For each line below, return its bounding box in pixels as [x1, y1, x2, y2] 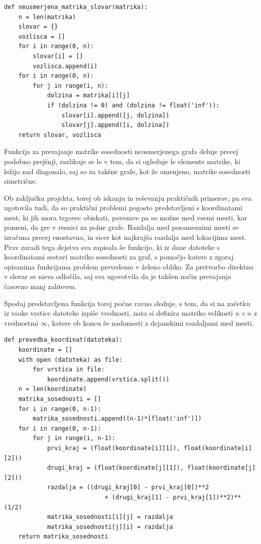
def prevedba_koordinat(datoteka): [4, 336, 123, 344]
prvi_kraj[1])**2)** [173, 493, 241, 501]
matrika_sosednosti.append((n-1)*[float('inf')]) [33, 415, 202, 423]
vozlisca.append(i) [33, 62, 98, 70]
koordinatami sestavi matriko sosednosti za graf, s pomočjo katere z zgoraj [4, 251, 234, 262]
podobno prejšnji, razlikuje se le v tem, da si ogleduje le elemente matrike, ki [4, 156, 240, 166]
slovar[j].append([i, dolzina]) [61, 121, 170, 129]
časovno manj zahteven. [4, 281, 77, 292]
